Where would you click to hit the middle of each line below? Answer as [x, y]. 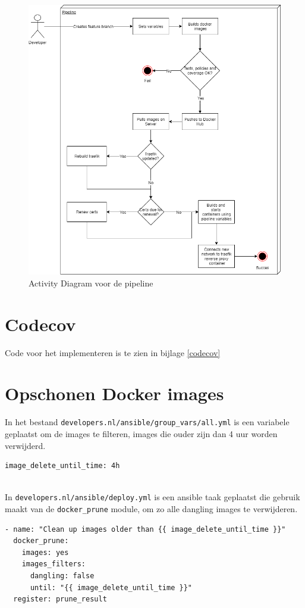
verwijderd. [25, 445]
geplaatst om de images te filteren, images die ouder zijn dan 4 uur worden [141, 433]
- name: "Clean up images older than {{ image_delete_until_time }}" [145, 529]
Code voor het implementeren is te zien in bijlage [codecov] [113, 352]
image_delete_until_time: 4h [62, 466]
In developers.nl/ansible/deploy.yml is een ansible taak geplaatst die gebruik [152, 497]
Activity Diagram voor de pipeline [91, 283]
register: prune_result [60, 599]
